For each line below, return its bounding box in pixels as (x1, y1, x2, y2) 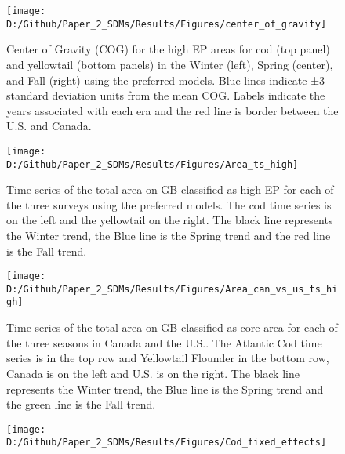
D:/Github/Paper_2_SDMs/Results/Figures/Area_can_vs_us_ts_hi (6, 283, 338, 295)
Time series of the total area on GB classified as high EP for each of (6, 181, 334, 198)
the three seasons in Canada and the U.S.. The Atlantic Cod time (6, 334, 322, 350)
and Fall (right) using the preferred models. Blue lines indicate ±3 (6, 71, 325, 88)
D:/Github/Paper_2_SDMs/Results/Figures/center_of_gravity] (6, 18, 327, 30)
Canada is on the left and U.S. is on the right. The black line (6, 365, 300, 381)
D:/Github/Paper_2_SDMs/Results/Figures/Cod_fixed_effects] (6, 437, 327, 449)
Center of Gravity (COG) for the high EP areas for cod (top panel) (6, 41, 330, 57)
